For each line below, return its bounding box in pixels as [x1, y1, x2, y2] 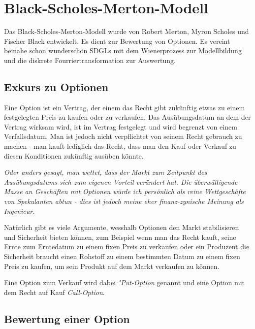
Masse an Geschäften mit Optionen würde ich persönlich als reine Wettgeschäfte [4, 186, 246, 197]
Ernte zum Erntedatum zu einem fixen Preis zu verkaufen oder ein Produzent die [4, 241, 250, 252]
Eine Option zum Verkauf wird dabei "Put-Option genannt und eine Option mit [4, 277, 245, 288]
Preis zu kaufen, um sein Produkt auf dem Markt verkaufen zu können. [4, 261, 220, 271]
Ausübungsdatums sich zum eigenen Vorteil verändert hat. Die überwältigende [4, 176, 238, 187]
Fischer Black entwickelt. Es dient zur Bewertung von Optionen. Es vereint [4, 35, 230, 46]
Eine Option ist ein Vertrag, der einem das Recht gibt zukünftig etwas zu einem [4, 102, 245, 112]
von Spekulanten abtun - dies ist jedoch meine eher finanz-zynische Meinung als [4, 196, 244, 206]
